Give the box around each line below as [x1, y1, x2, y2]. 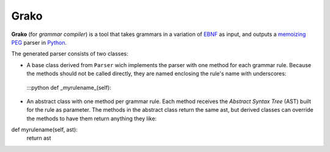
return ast [26, 134, 51, 142]
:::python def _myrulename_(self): [26, 84, 111, 91]
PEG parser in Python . [11, 38, 67, 46]
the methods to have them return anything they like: [26, 115, 157, 122]
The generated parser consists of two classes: [11, 50, 128, 57]
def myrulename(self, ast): [11, 126, 78, 134]
